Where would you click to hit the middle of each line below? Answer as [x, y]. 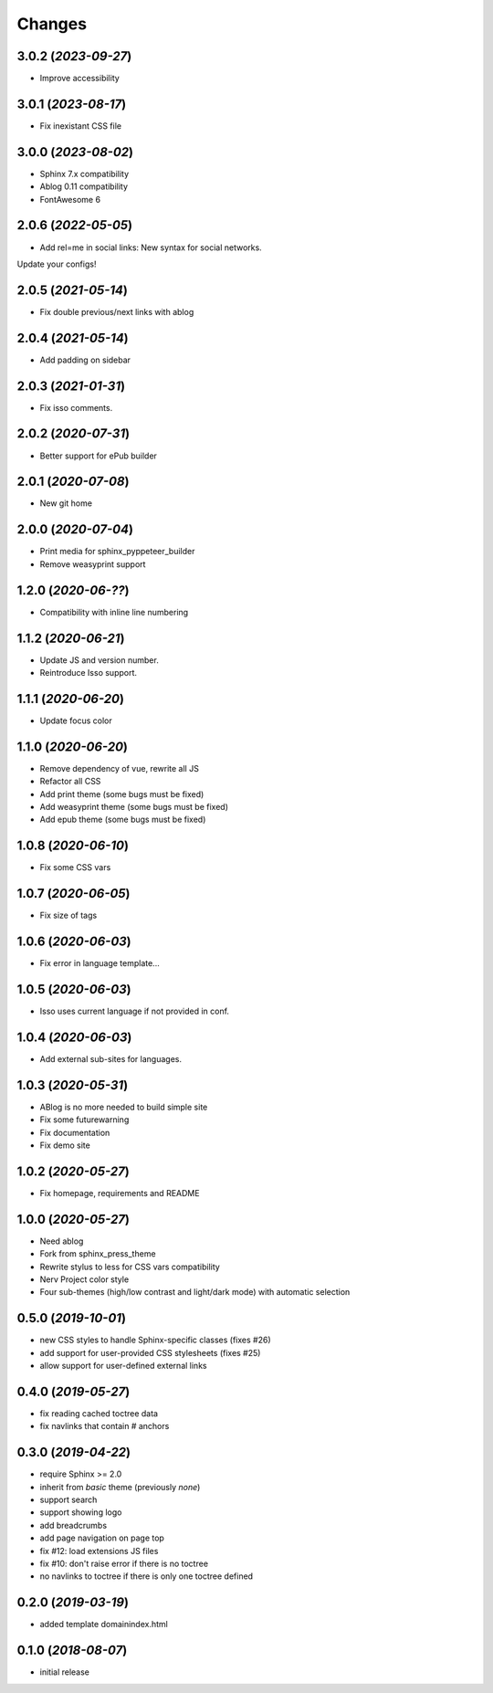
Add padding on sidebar [85, 360]
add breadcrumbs [73, 1525]
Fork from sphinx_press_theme [98, 1254]
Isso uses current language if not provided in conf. [135, 1011]
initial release [65, 1672]
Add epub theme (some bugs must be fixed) [123, 820]
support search [68, 1500]
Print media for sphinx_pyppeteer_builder [117, 552]
